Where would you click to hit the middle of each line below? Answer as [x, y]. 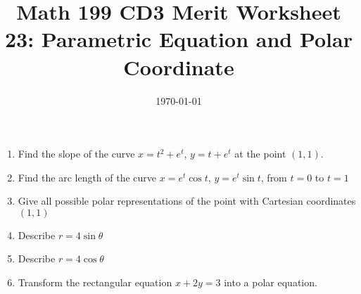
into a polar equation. [271, 282]
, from [274, 177]
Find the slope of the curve [76, 154]
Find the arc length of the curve [87, 177]
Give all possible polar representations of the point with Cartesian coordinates [187, 201]
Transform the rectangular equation [95, 282]
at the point [260, 154]
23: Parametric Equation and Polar [179, 39]
